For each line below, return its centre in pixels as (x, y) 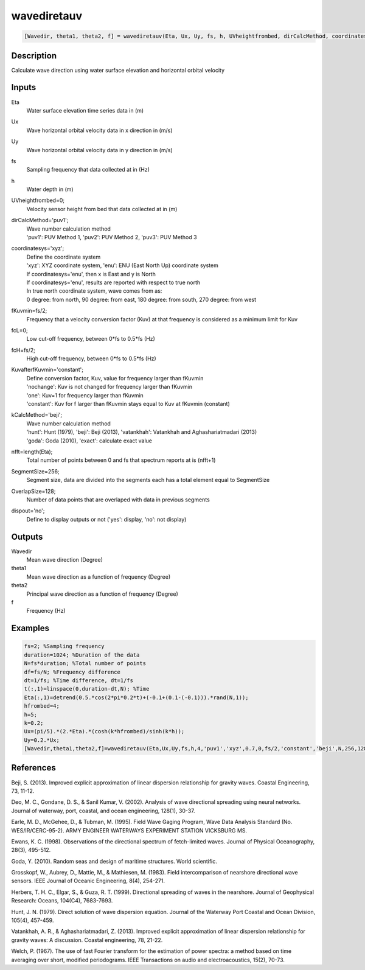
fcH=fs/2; (23, 350)
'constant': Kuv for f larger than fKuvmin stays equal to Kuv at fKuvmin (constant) (128, 404)
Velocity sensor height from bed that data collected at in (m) (102, 209)
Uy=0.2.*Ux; (42, 740)
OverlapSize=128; (33, 491)
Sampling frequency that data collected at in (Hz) (88, 170)
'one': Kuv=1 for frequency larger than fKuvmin (85, 395)
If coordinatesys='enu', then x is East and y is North (91, 274)
